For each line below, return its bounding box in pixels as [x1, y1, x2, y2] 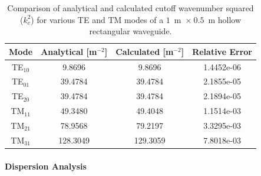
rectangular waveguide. [89, 25, 172, 37]
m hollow [208, 13, 242, 25]
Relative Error [192, 45, 252, 57]
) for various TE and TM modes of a [31, 13, 164, 25]
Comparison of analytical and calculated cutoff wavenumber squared [7, 2, 254, 14]
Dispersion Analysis [5, 159, 87, 172]
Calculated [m [115, 45, 174, 57]
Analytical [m [41, 45, 97, 57]
